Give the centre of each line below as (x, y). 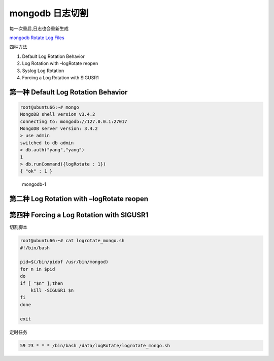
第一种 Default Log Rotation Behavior (68, 92)
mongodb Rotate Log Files (37, 38)
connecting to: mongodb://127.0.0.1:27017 (74, 121)
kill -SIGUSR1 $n (52, 290)
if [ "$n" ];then (42, 283)
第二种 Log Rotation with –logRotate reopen (79, 199)
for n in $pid (38, 269)
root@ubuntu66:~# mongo (50, 107)
